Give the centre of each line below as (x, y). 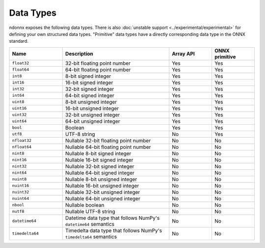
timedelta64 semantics (91, 237)
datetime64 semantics (90, 224)
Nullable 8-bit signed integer (98, 153)
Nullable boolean (85, 205)
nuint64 (21, 199)
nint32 (19, 166)
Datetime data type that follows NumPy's (113, 218)
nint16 (19, 160)
